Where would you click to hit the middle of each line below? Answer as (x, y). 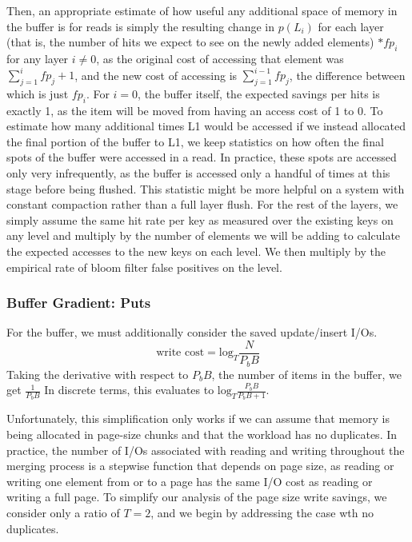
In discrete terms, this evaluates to (129, 390)
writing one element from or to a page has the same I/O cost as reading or (190, 481)
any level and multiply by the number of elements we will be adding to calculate (204, 235)
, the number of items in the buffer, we (306, 374)
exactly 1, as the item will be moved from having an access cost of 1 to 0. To (195, 110)
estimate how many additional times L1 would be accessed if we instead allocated (206, 126)
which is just (38, 93)
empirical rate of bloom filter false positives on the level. (144, 267)
